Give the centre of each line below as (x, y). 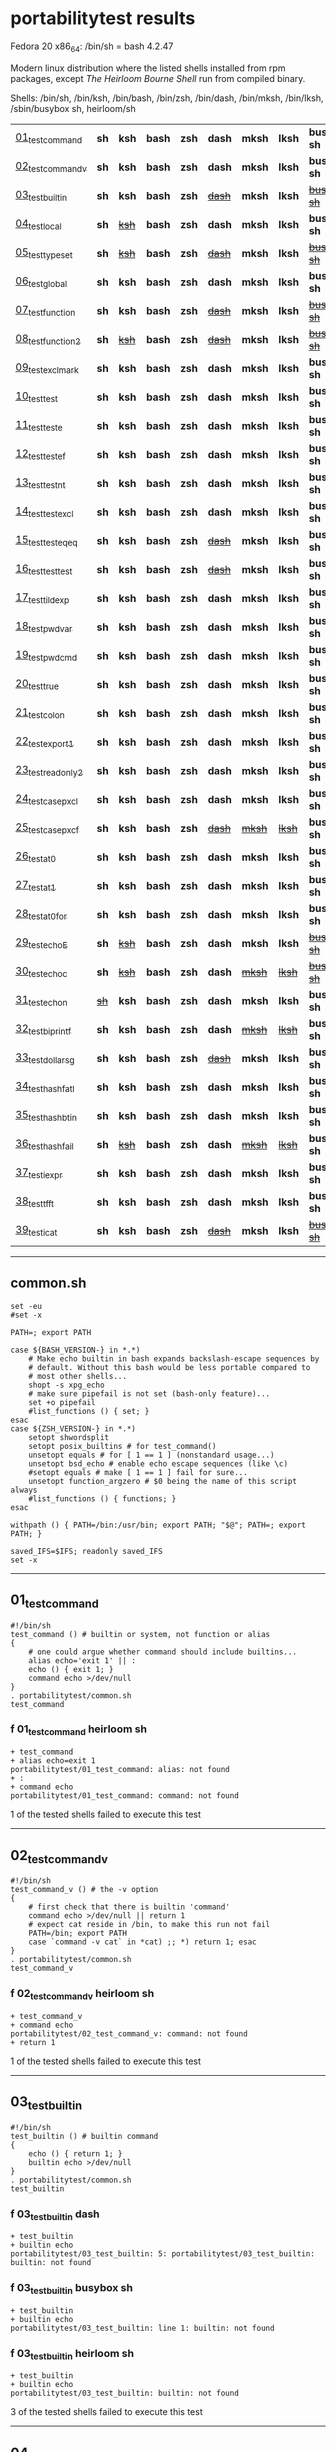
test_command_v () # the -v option (84, 1890)
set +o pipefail (62, 1402)
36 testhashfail (45, 1144)
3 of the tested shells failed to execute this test (106, 2412)
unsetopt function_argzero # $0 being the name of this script (163, 1481)
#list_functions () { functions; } (102, 1498)
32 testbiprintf (43, 1029)
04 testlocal (38, 224)
